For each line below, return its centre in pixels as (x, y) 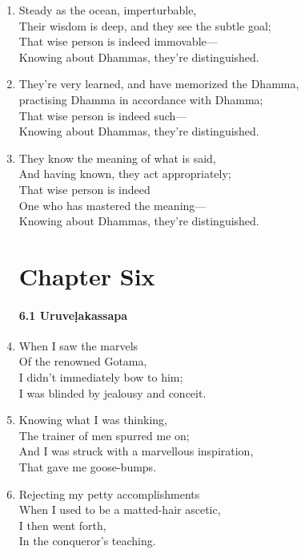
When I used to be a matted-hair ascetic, (120, 510)
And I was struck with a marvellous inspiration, (136, 451)
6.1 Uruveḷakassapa (73, 315)
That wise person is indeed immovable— (118, 41)
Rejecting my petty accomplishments (109, 493)
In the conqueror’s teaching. (87, 541)
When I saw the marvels (78, 345)
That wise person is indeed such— (103, 115)
